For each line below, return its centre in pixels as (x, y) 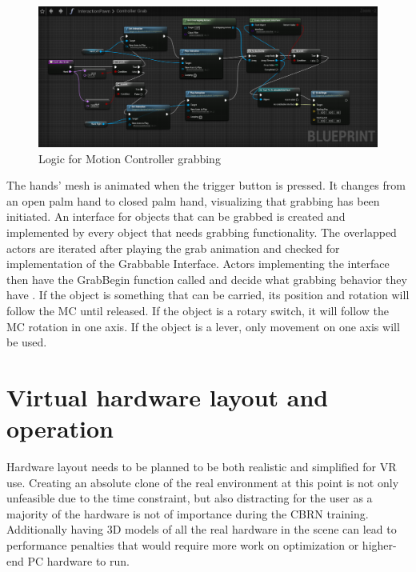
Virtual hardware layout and (168, 396)
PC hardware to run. (78, 560)
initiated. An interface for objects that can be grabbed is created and (176, 216)
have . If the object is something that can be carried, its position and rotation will (208, 295)
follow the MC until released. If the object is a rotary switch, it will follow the (198, 310)
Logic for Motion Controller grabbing (130, 158)
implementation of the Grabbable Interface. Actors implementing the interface (198, 264)
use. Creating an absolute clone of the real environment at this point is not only (203, 482)
